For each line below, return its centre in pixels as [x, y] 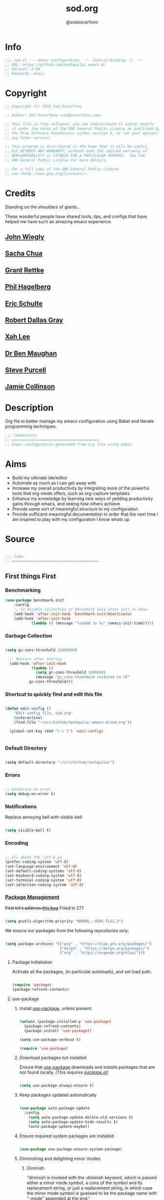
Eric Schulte [24, 303]
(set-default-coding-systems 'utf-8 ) [43, 871]
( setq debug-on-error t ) [30, 794]
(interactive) [28, 718]
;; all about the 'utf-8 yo [34, 857]
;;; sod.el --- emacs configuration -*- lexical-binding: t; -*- [74, 60]
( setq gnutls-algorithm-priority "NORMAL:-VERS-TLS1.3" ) [64, 921]
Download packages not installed [53, 1058]
